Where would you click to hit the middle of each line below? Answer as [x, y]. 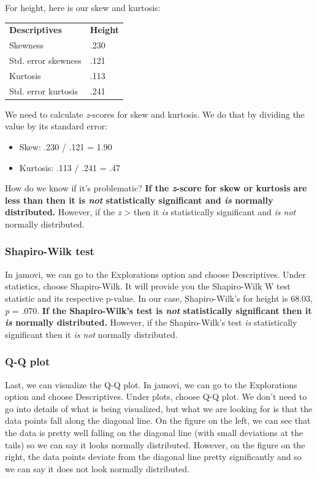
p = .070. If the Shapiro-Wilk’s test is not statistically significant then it [158, 310]
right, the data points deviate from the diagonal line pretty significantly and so [153, 457]
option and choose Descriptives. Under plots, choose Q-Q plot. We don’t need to [156, 397]
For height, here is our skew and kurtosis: [83, 7]
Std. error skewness [45, 60]
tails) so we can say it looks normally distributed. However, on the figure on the [155, 444]
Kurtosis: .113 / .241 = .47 [70, 167]
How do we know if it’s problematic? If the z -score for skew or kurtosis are [156, 188]
